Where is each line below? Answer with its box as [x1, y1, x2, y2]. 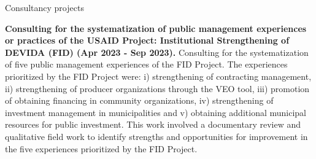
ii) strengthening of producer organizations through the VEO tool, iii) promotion [5, 82, 310, 95]
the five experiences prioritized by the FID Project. [5, 142, 198, 155]
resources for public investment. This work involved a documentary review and [5, 118, 301, 131]
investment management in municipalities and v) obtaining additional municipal [5, 106, 306, 118]
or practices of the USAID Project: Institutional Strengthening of [5, 34, 290, 47]
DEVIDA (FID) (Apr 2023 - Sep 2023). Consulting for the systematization [5, 45, 309, 58]
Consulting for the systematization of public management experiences [5, 21, 307, 34]
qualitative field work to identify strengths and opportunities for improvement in [5, 130, 308, 142]
